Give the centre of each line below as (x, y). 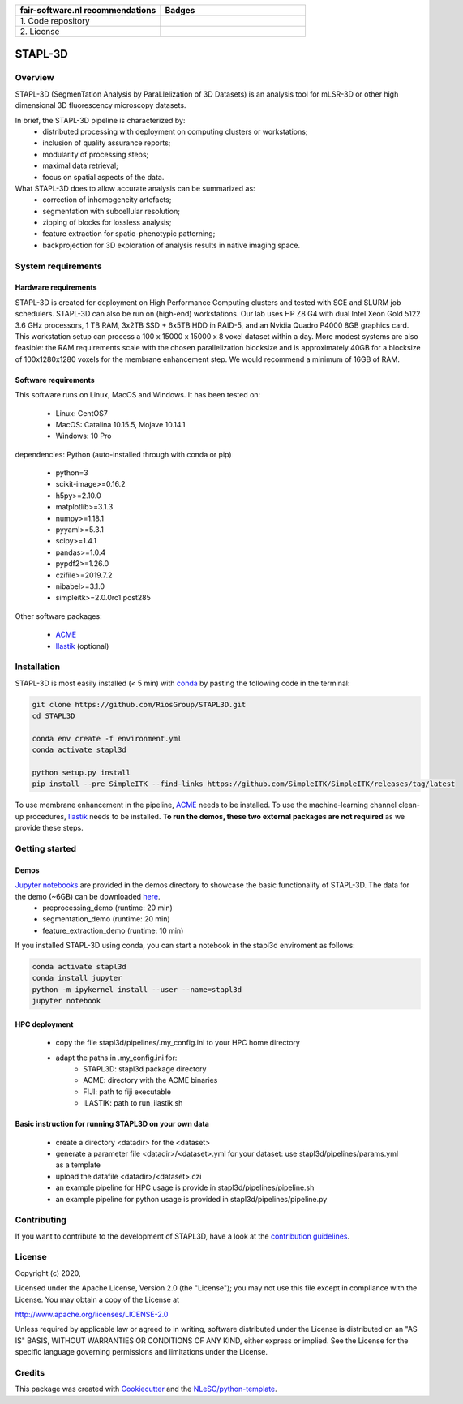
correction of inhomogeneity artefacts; (107, 200)
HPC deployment (44, 1024)
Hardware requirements (56, 287)
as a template (78, 1165)
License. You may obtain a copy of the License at (97, 1299)
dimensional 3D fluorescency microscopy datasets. (101, 105)
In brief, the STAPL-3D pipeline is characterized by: (100, 120)
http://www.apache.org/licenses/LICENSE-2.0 (92, 1314)
